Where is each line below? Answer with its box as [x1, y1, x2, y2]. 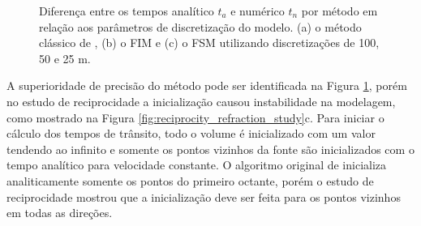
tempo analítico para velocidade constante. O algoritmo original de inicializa [6, 156, 387, 173]
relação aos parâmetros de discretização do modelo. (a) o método [39, 18, 362, 35]
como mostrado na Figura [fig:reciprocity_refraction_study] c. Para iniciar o [6, 109, 384, 126]
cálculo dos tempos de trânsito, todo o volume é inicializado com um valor [6, 125, 376, 142]
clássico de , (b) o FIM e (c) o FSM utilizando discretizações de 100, [39, 34, 380, 51]
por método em [301, 2, 378, 19]
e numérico [230, 2, 285, 19]
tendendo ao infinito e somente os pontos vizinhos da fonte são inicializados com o [6, 140, 415, 157]
